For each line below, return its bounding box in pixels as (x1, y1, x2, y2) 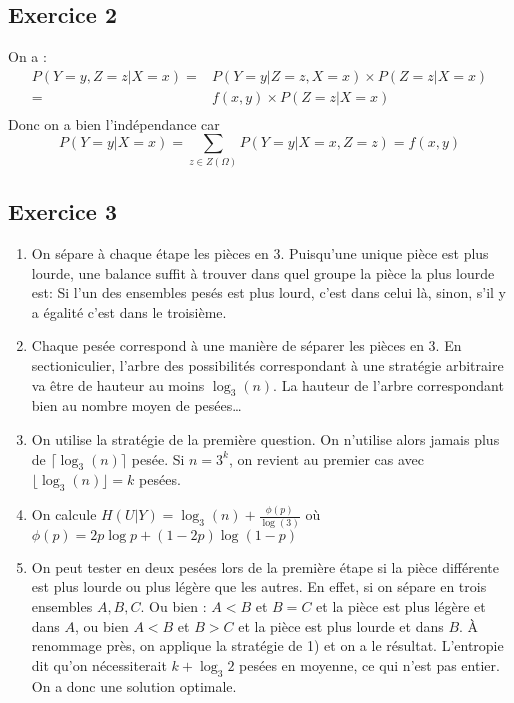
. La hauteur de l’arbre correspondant (273, 374, 504, 395)
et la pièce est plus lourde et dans (238, 615, 444, 636)
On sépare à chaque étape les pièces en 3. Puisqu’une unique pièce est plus (31, 243, 489, 264)
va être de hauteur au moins (31, 374, 205, 395)
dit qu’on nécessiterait (31, 654, 167, 675)
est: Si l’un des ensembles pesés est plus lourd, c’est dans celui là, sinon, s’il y (31, 282, 506, 303)
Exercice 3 (8, 196, 117, 227)
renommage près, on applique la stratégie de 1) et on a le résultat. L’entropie (31, 635, 504, 656)
